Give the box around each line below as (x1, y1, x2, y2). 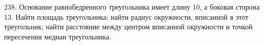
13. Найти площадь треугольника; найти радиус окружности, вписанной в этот (4, 11, 249, 22)
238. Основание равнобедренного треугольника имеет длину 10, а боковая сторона (4, 2, 260, 12)
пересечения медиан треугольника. (4, 31, 112, 41)
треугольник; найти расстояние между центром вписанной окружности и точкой (4, 21, 253, 32)
